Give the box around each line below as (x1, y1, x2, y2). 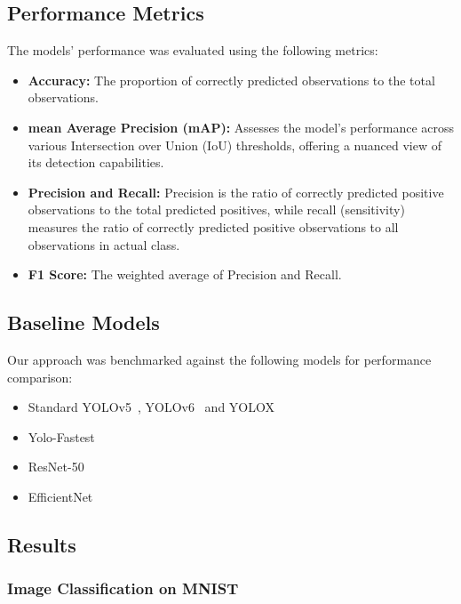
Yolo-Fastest (28, 427, 95, 446)
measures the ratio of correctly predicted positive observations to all (28, 217, 399, 236)
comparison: (7, 367, 73, 386)
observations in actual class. (28, 235, 180, 254)
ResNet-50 (28, 457, 84, 476)
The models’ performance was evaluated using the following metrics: (7, 41, 378, 60)
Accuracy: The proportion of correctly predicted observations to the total (28, 70, 435, 89)
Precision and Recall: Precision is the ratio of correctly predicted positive (28, 182, 444, 201)
